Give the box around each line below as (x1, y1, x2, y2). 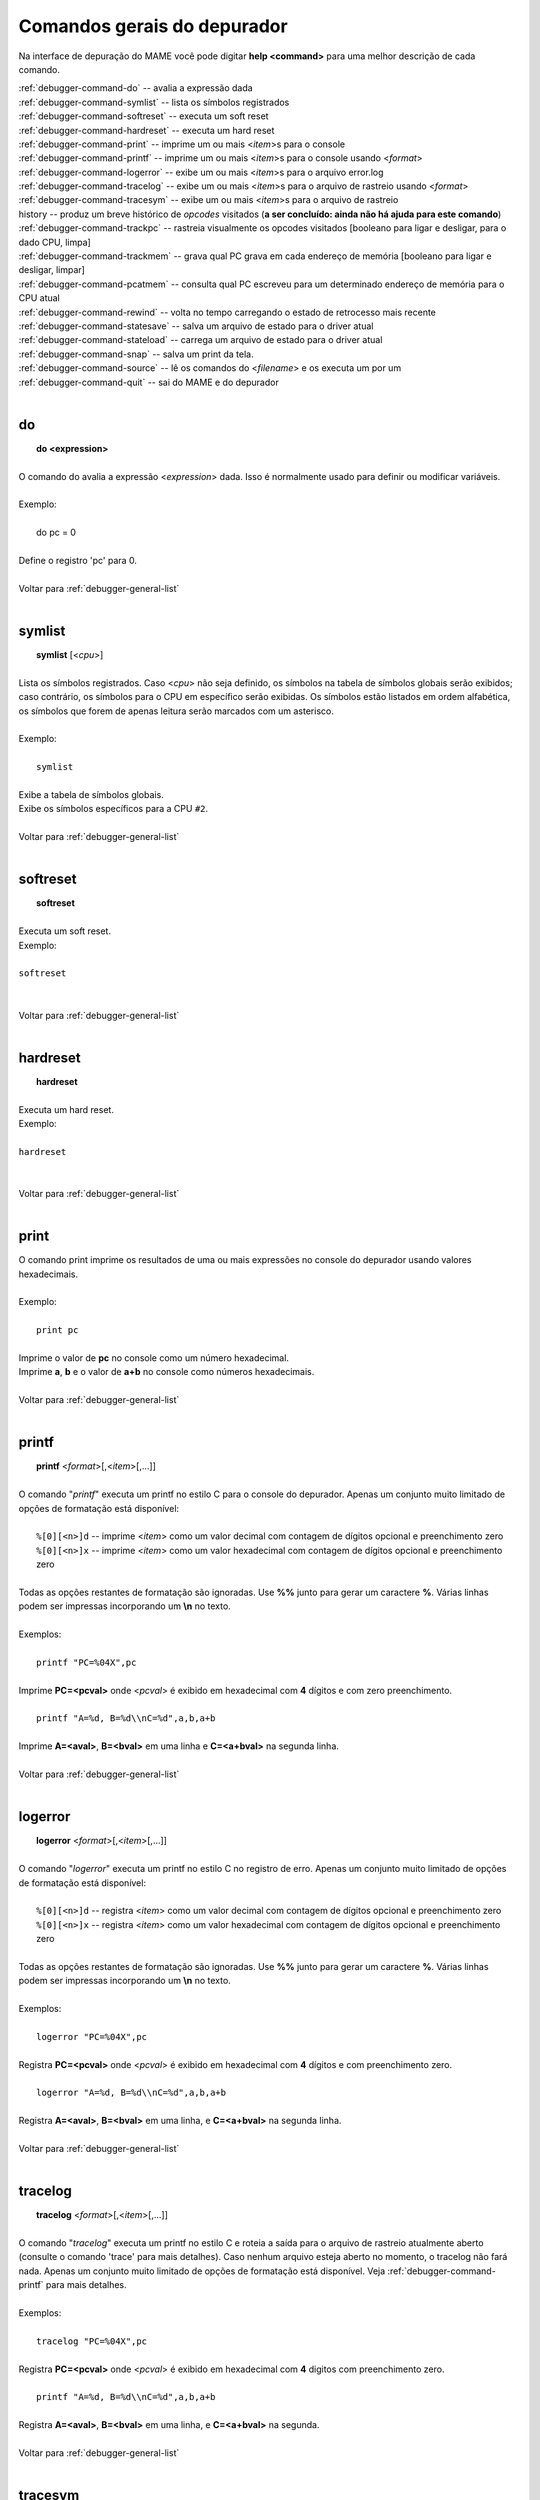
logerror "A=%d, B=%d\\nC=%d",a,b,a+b (36, 2087, 227, 2099)
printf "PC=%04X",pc (36, 1656, 137, 1668)
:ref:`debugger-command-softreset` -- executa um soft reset (18, 110, 269, 122)
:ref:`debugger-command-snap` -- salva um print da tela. (18, 348, 254, 360)
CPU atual (18, 292, 60, 304)
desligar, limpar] (18, 264, 85, 276)
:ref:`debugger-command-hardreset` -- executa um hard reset (18, 124, 275, 136)
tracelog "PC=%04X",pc (36, 2335, 148, 2347)
